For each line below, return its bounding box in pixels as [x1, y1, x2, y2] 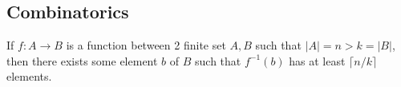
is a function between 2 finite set [66, 37, 226, 53]
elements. [6, 68, 52, 85]
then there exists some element [6, 52, 158, 69]
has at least [289, 52, 346, 69]
